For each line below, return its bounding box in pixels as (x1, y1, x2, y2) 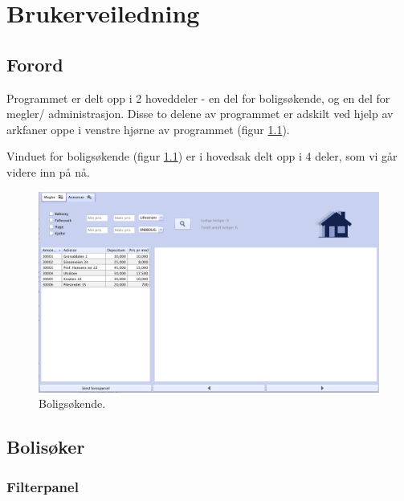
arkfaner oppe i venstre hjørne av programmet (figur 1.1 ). (6, 120, 290, 137)
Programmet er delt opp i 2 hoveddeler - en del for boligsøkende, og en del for (6, 89, 390, 106)
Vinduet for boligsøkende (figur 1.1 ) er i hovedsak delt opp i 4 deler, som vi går (6, 148, 398, 165)
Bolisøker (6, 434, 85, 459)
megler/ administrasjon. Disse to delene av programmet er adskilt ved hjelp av (6, 105, 394, 122)
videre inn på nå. (6, 163, 90, 180)
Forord (6, 51, 63, 76)
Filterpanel (6, 476, 79, 496)
